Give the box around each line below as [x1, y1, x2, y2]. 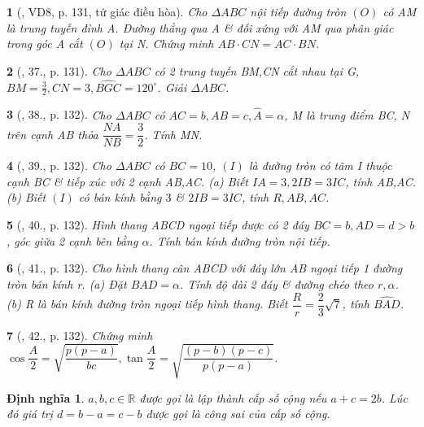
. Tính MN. [144, 125, 203, 142]
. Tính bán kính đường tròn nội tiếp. [149, 232, 330, 249]
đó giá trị [7, 405, 54, 422]
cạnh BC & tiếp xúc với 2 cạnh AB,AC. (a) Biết [7, 172, 248, 190]
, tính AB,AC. [345, 172, 417, 190]
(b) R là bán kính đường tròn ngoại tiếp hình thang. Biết [7, 295, 288, 312]
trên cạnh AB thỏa [7, 125, 98, 142]
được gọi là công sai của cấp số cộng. [146, 405, 330, 422]
